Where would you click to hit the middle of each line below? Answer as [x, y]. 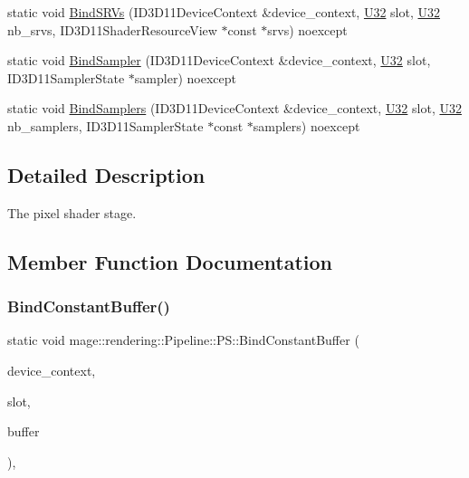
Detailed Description [106, 174]
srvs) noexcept [307, 29]
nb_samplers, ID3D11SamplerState [105, 125]
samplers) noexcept [306, 125]
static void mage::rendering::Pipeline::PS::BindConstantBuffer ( [183, 340]
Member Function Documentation [170, 261]
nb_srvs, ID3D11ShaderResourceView [112, 29]
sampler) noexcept [185, 77]
